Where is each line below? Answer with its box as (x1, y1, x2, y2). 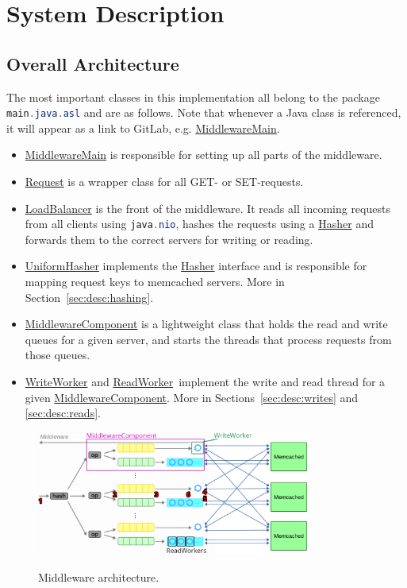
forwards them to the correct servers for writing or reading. (25, 230, 313, 247)
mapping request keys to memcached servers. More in (25, 273, 285, 290)
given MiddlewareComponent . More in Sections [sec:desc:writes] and (25, 389, 359, 405)
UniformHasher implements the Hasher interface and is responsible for (25, 257, 367, 274)
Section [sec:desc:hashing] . (25, 288, 154, 305)
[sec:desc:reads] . (25, 404, 101, 421)
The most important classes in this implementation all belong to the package (6, 88, 380, 105)
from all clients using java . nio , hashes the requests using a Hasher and (25, 215, 374, 232)
